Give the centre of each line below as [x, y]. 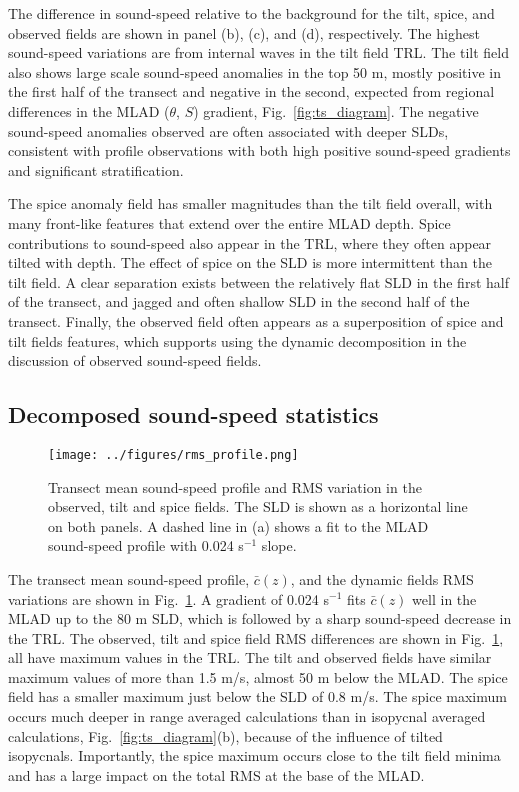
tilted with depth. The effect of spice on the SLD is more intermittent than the [250, 262]
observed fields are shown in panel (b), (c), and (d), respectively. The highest [244, 32]
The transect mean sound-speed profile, [129, 578]
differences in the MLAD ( [89, 110]
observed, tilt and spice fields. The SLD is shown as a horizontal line [258, 506]
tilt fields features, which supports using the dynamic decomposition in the [237, 340]
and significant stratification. [96, 169]
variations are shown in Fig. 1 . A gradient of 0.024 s [169, 598]
